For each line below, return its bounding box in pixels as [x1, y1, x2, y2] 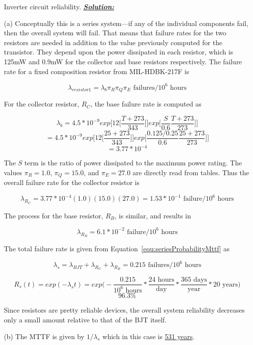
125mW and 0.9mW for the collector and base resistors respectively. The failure [4, 56, 242, 66]
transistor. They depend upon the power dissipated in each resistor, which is [4, 47, 233, 57]
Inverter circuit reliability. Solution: [4, 1, 115, 11]
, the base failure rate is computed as [90, 99, 202, 109]
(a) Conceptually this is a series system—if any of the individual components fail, [4, 18, 249, 28]
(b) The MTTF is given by [4, 331, 85, 341]
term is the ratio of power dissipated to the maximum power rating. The [24, 158, 242, 168]
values [4, 167, 23, 177]
